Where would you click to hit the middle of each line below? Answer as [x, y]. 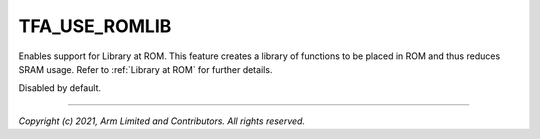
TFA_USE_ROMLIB [95, 26]
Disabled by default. [60, 88]
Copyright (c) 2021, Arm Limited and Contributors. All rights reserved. [161, 121]
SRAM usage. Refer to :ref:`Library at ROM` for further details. [145, 69]
